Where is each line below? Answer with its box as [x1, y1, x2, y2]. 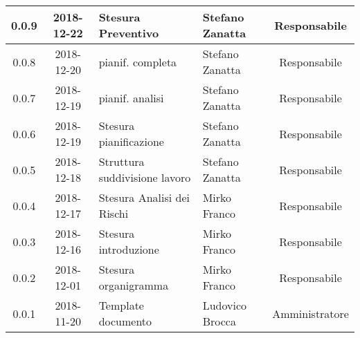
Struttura [98, 153, 145, 169]
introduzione [98, 241, 159, 257]
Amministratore [272, 305, 349, 321]
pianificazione [98, 133, 164, 149]
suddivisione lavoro [98, 169, 191, 185]
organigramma [98, 277, 169, 293]
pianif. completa [98, 53, 177, 70]
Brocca [202, 313, 236, 329]
